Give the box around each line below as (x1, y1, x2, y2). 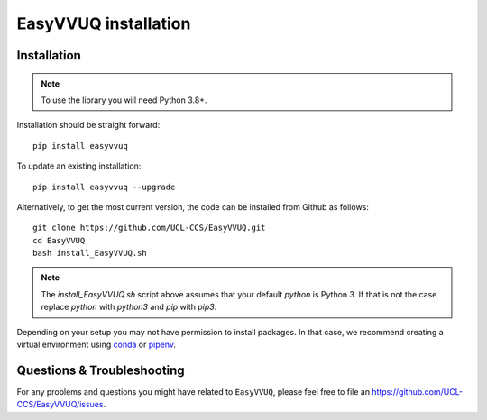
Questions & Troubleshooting (16, 362, 185, 378)
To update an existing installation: (16, 160, 142, 171)
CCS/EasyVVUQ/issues (16, 399, 104, 410)
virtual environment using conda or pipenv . (16, 339, 176, 351)
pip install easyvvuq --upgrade (32, 181, 176, 192)
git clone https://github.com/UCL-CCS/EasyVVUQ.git (32, 223, 266, 233)
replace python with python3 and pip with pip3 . (41, 302, 217, 313)
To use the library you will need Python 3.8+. (41, 95, 207, 105)
